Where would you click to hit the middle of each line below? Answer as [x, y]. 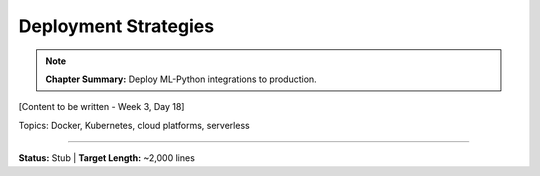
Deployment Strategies [116, 26]
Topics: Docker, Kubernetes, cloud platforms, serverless [134, 125]
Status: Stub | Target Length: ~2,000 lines [106, 158]
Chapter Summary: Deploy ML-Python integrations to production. [181, 79]
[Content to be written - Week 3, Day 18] [101, 107]
